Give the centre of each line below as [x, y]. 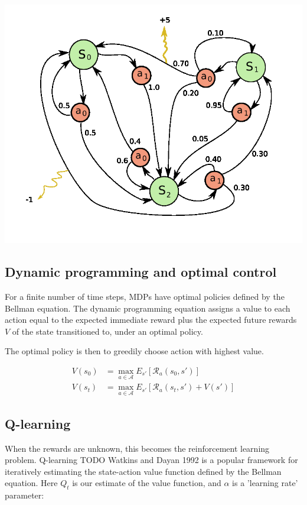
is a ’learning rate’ [265, 483]
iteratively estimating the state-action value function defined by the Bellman [143, 471]
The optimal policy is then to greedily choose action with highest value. [134, 351]
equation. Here [31, 483]
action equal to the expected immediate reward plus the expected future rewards [151, 320]
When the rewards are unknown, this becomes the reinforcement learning [137, 448]
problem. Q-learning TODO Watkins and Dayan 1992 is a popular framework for [151, 460]
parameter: [25, 495]
